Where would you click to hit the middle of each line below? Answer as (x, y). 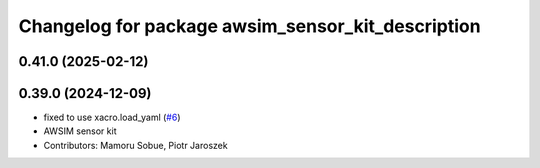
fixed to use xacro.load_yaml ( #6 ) (112, 117)
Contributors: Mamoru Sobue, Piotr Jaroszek (136, 145)
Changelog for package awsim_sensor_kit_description (249, 26)
